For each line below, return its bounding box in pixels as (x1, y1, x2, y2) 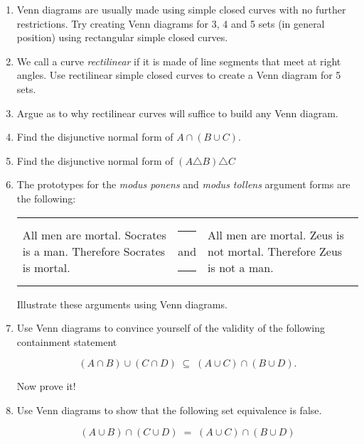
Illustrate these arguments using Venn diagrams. (16, 296, 227, 311)
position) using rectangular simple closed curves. (16, 30, 228, 45)
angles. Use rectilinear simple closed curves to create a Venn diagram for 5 (16, 67, 341, 82)
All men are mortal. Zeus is (208, 226, 344, 243)
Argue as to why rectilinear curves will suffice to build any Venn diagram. (16, 105, 338, 120)
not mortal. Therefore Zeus (208, 242, 343, 259)
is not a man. (208, 259, 274, 276)
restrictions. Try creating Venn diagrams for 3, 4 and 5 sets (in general (16, 16, 325, 31)
